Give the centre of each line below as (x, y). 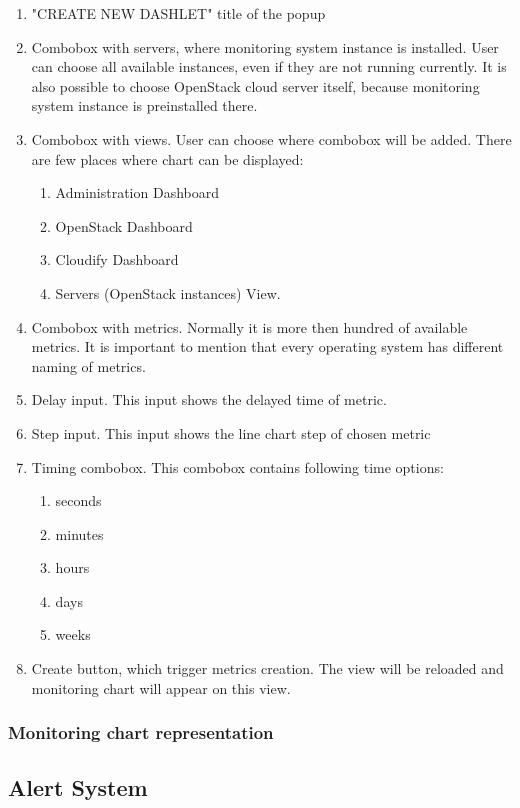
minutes (79, 533)
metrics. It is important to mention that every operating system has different (267, 346)
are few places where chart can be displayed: (167, 158)
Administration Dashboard (137, 192)
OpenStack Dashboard (124, 225)
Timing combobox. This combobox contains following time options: (237, 466)
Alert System (78, 787)
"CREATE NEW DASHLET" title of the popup (178, 13)
